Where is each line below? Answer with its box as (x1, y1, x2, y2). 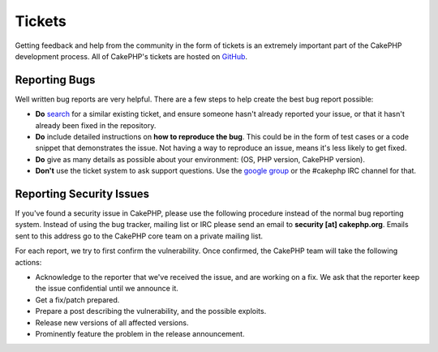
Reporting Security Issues (15, 187, 150, 200)
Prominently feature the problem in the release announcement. (35, 329, 245, 338)
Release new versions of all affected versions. (35, 317, 189, 328)
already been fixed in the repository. (35, 120, 157, 130)
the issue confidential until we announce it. (35, 284, 178, 294)
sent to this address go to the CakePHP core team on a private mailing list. (15, 231, 264, 241)
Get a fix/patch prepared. (35, 294, 120, 304)
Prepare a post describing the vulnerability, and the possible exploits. (35, 307, 267, 316)
